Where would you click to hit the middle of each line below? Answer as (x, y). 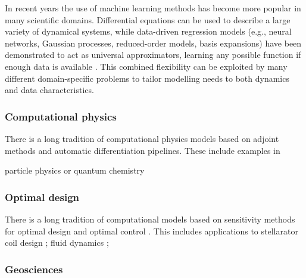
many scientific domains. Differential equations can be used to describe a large (148, 19)
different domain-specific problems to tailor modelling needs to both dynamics (147, 78)
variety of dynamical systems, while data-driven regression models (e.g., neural (148, 31)
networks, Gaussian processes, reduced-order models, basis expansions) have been (153, 43)
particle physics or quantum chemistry (75, 170)
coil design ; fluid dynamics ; (57, 243)
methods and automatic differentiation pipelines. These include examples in (143, 150)
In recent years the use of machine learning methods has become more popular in (153, 8)
